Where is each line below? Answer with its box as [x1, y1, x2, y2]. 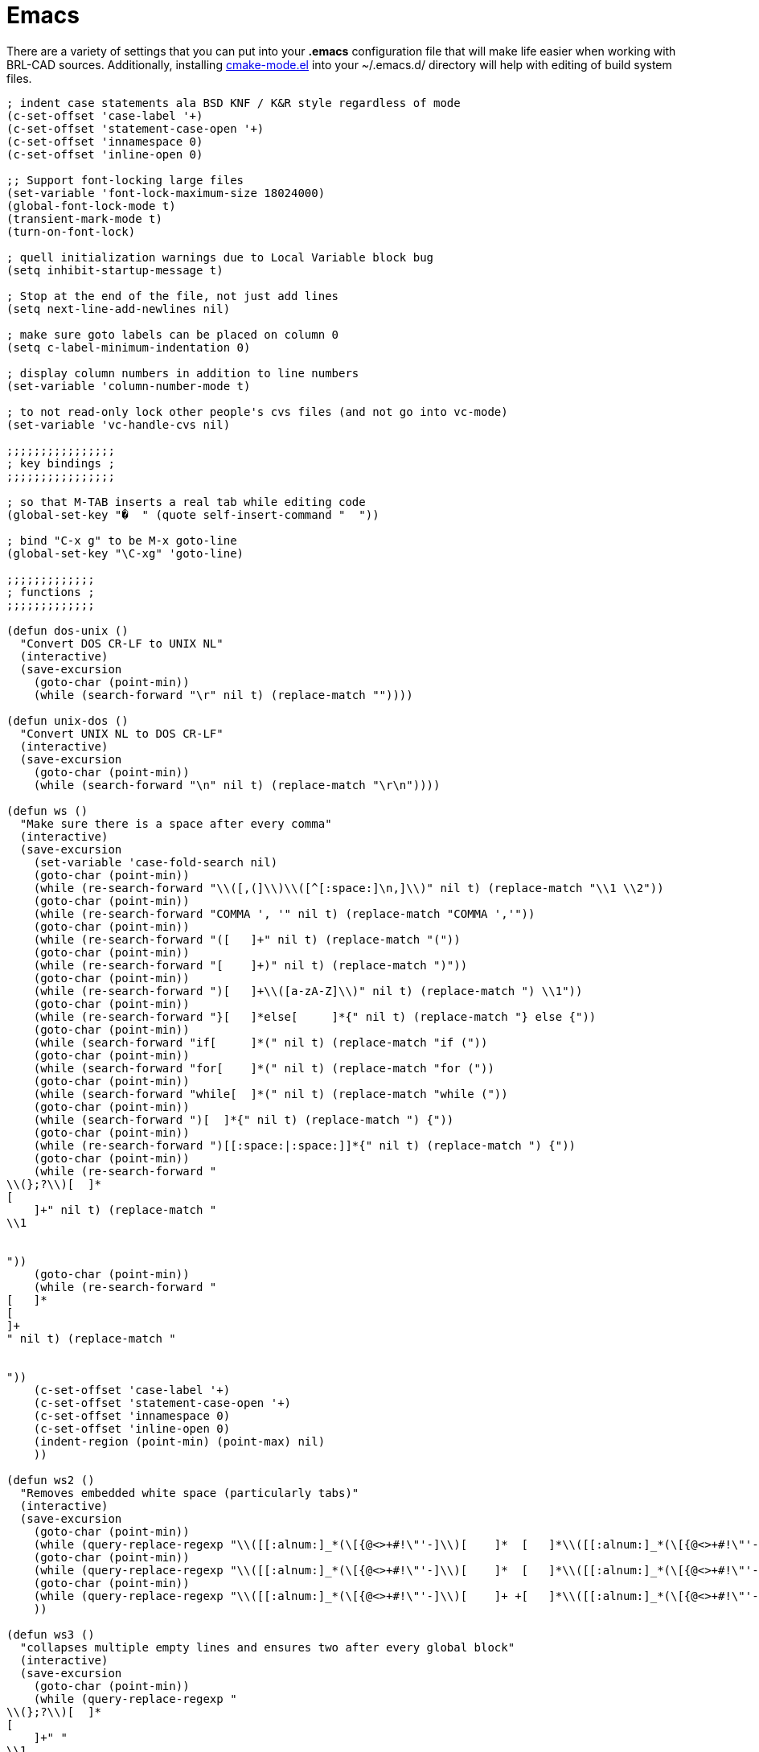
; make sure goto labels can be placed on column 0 [6, 327, 339, 341]
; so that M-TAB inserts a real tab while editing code [6, 495, 366, 508]
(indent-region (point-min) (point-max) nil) [33, 1434, 326, 1448]
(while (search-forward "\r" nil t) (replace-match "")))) [33, 688, 413, 701]
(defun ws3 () [6, 1627, 95, 1641]
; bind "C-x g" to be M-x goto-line [6, 533, 237, 547]
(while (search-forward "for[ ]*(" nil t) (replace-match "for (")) [33, 1061, 494, 1075]
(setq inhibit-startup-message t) [6, 263, 224, 277]
